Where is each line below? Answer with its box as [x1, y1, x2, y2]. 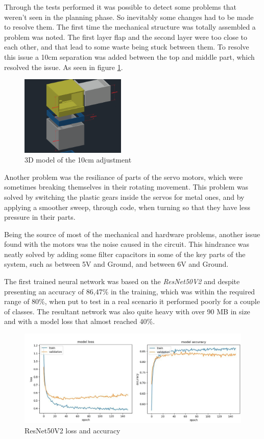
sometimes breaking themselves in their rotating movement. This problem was [4, 181, 249, 192]
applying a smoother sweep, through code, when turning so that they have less [4, 201, 250, 212]
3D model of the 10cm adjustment [25, 154, 132, 165]
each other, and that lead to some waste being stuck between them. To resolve [4, 41, 249, 52]
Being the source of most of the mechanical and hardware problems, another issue [4, 228, 260, 239]
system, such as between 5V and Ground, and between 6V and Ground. [4, 259, 229, 269]
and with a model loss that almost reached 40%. [4, 316, 155, 327]
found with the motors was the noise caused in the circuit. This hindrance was [4, 239, 250, 249]
